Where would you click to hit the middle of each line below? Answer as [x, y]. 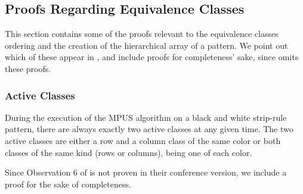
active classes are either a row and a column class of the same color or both [143, 140]
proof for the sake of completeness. [68, 184]
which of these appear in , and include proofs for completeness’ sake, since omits [152, 57]
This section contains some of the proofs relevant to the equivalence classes [142, 34]
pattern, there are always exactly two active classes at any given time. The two [149, 129]
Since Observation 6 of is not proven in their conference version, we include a [146, 172]
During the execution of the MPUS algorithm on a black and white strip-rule [146, 117]
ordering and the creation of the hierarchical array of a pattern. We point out [146, 45]
